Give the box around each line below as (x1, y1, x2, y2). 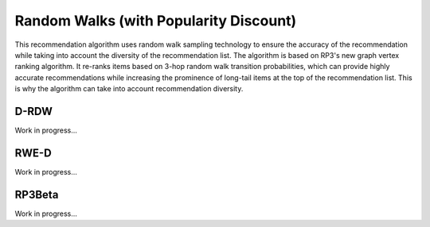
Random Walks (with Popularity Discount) (14, 12, 297, 29)
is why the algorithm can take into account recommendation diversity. (14, 84, 244, 94)
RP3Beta (14, 187, 59, 202)
